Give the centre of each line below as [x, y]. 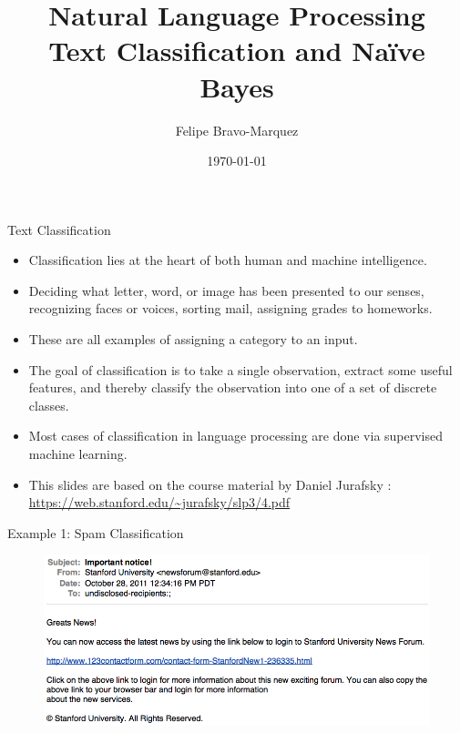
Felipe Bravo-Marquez [237, 130]
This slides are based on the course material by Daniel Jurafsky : [210, 484]
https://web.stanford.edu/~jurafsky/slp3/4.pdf [159, 502]
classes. [49, 405]
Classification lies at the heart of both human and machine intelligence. [228, 260]
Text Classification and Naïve [237, 51]
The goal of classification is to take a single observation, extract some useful [240, 369]
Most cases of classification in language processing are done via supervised [236, 436]
